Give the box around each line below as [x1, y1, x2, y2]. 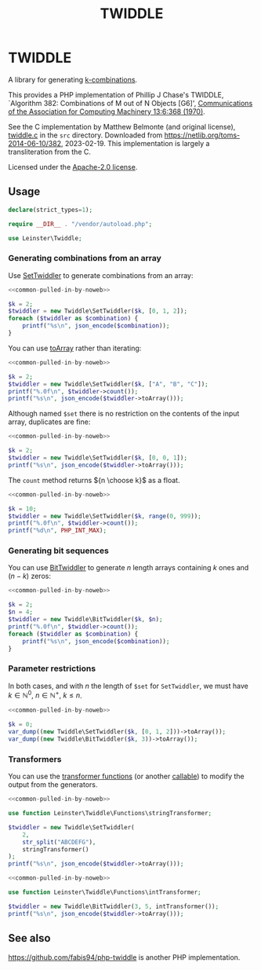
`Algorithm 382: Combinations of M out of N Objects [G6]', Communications [8, 98, 253, 108]
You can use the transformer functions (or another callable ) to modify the [8, 771, 245, 781]
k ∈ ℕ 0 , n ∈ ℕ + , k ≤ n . [8, 689, 82, 700]
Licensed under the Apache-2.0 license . [8, 162, 138, 171]
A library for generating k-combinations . [8, 75, 138, 84]
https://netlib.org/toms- [164, 130, 241, 140]
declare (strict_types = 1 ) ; [8, 206, 92, 214]
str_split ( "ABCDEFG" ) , [22, 838, 96, 846]
